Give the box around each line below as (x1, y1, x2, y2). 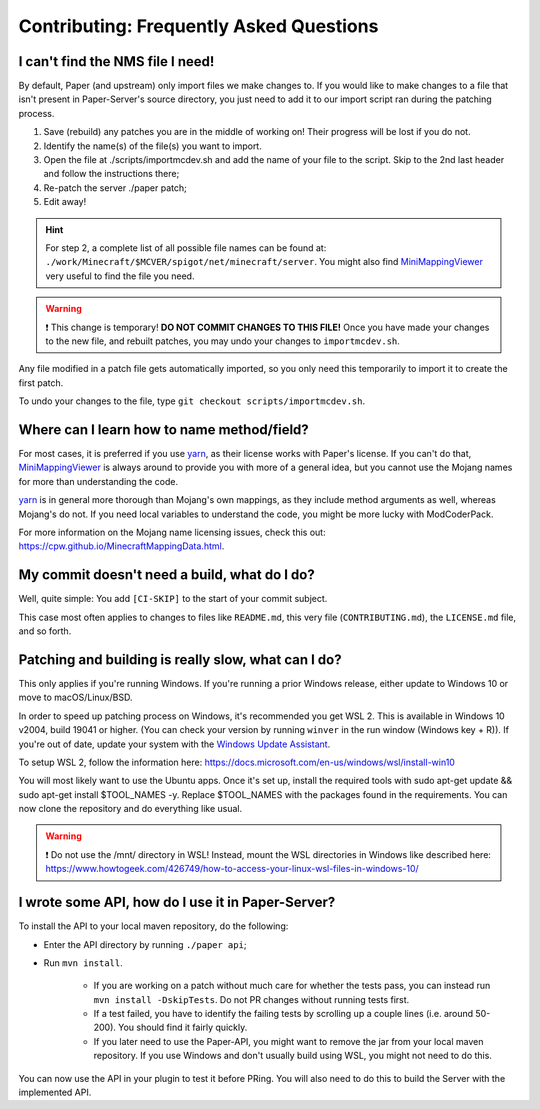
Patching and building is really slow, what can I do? (18, 651, 342, 668)
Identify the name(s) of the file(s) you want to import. (43, 140, 262, 152)
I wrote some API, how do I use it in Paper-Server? (18, 894, 336, 911)
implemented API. (18, 1086, 92, 1099)
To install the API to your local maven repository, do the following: (18, 920, 289, 932)
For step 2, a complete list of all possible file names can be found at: (45, 241, 327, 254)
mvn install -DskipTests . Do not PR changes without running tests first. (93, 993, 410, 1005)
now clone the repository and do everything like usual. (18, 803, 243, 815)
